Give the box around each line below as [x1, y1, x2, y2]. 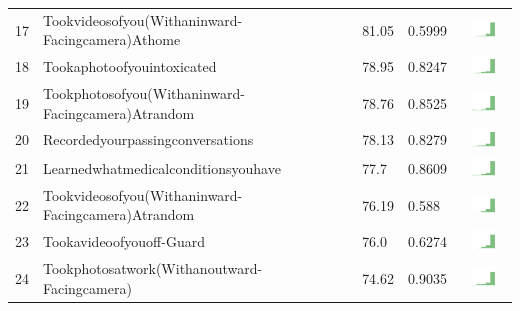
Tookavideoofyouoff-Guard [43, 231, 205, 252]
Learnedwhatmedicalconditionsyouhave [43, 158, 281, 179]
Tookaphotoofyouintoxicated [43, 56, 217, 77]
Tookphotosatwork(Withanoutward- [43, 258, 263, 278]
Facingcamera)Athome [43, 29, 181, 50]
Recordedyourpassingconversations [43, 129, 254, 150]
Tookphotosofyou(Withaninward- [43, 82, 246, 103]
